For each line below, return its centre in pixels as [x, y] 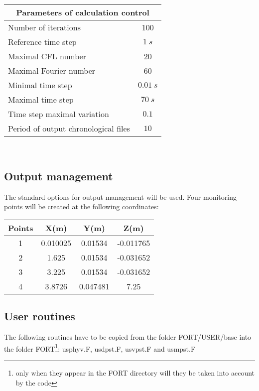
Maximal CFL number [47, 56]
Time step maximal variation [59, 114]
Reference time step [42, 42]
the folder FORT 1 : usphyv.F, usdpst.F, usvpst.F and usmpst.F [100, 348]
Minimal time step [40, 85]
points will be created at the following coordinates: [81, 206]
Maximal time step [41, 99]
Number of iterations [44, 27]
